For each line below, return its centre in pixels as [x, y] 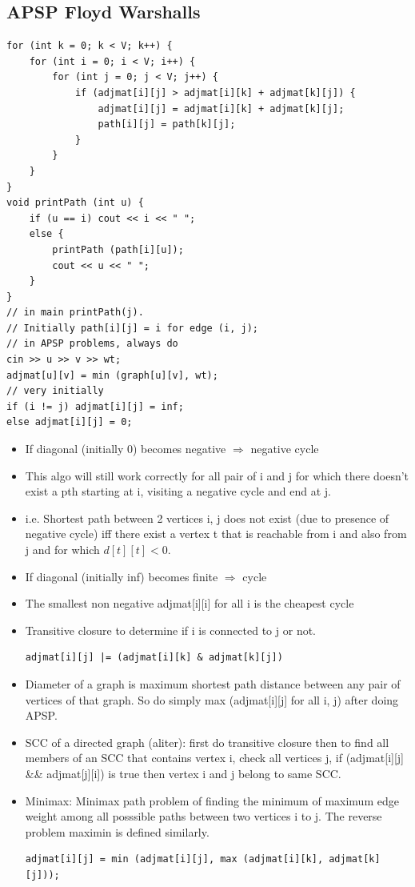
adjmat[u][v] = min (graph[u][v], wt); [112, 375]
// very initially [55, 391]
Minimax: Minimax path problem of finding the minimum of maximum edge [212, 800]
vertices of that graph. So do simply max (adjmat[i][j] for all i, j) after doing [212, 699]
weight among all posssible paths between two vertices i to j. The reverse [204, 816]
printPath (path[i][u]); [118, 249]
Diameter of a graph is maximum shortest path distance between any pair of [213, 683]
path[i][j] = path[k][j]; [167, 124]
